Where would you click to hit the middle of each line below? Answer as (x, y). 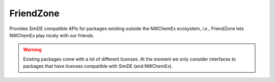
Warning (32, 50)
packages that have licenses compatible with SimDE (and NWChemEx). (98, 66)
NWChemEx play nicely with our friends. (52, 35)
